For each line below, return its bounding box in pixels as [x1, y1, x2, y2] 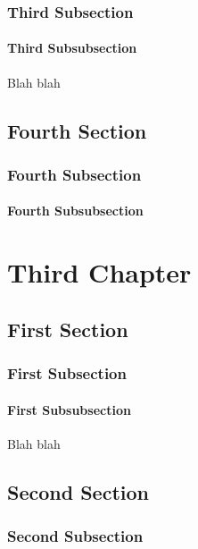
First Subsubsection [7, 400, 131, 418]
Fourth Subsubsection [7, 201, 144, 220]
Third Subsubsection [7, 38, 137, 57]
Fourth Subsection [7, 163, 142, 185]
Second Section [7, 477, 149, 505]
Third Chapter [7, 254, 192, 291]
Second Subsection [7, 525, 144, 547]
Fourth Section [7, 116, 147, 144]
